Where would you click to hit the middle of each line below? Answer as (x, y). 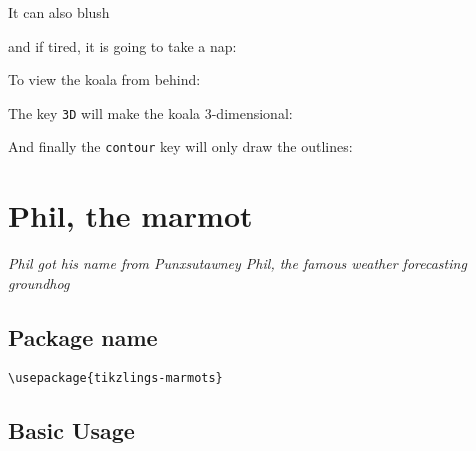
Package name (83, 336)
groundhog (39, 282)
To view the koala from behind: (104, 79)
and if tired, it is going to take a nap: (122, 45)
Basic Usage (71, 429)
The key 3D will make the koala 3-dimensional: (150, 112)
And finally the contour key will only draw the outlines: (180, 146)
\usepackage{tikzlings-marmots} (115, 377)
